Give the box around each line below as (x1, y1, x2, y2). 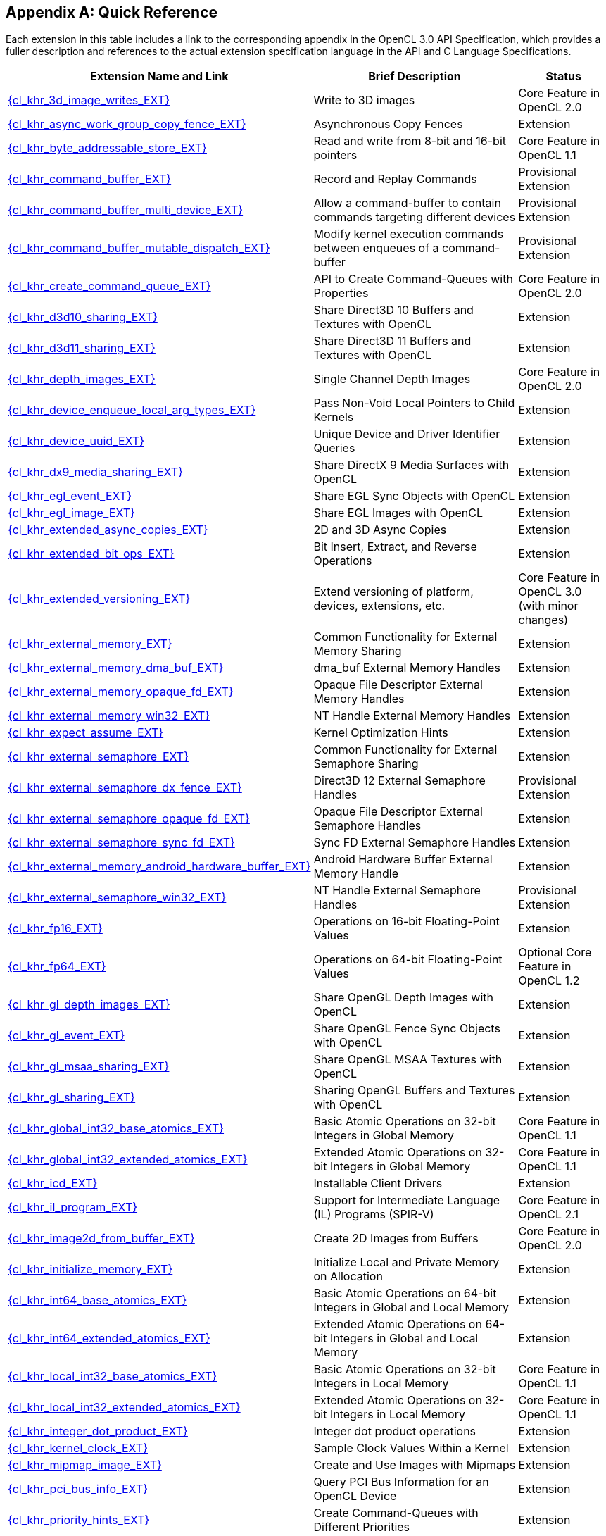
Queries (313, 441, 355, 456)
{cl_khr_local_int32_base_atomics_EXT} (8, 1369, 217, 1384)
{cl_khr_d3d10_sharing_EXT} (8, 310, 158, 325)
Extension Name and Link (90, 69, 229, 84)
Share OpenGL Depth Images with (313, 990, 493, 1005)
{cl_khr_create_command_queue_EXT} (8, 279, 211, 294)
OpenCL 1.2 (518, 973, 580, 988)
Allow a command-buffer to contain (313, 196, 501, 211)
